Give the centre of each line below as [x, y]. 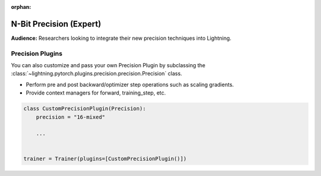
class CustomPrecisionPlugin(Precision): [85, 109]
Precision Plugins [37, 54]
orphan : [21, 7]
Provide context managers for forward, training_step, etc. [96, 93]
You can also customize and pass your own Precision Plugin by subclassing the [108, 65]
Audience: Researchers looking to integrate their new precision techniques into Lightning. [121, 38]
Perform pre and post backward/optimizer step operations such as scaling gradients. [130, 84]
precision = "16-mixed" [70, 117]
